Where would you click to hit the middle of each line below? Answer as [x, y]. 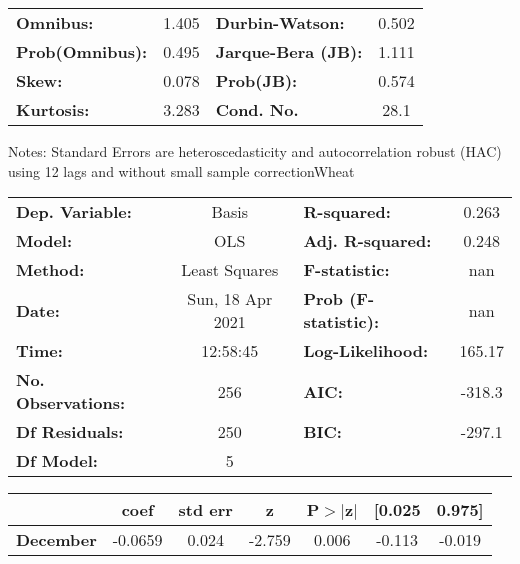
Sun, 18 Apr [230, 299]
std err [205, 510]
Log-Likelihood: [366, 351]
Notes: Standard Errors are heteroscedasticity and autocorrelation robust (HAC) [255, 151]
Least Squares [230, 270]
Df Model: [57, 461]
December [56, 540]
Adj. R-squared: [367, 241]
